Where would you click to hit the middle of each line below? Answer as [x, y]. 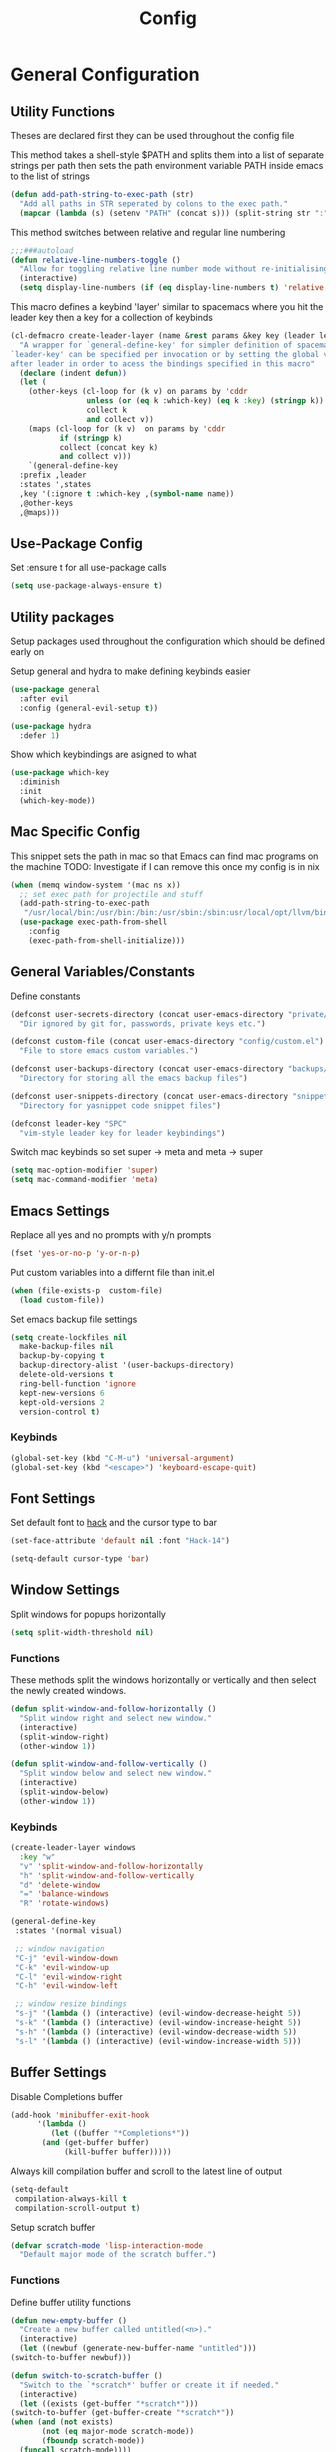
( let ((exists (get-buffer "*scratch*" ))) [109, 2403]
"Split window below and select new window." [116, 1773]
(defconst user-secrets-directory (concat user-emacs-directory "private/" [171, 1014]
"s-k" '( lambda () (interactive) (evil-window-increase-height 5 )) [158, 2023]
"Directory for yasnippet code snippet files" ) [120, 1105]
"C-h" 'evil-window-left [66, 1986]
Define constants [45, 996]
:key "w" [37, 1857]
